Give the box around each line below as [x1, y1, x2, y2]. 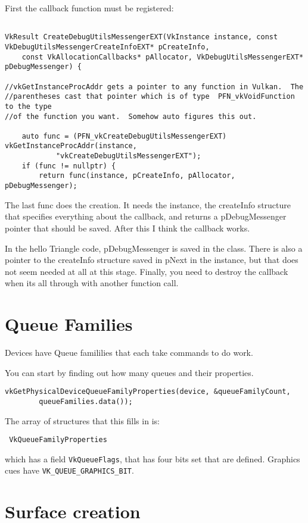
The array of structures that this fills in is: [5, 414, 160, 427]
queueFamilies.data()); [39, 397, 133, 406]
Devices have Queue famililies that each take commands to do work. [5, 346, 253, 359]
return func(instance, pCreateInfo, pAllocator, [39, 171, 235, 180]
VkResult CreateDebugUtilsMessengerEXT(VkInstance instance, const [5, 33, 278, 42]
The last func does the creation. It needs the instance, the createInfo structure [5, 198, 291, 211]
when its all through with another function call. [5, 277, 179, 289]
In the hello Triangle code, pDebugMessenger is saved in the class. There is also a [5, 242, 303, 254]
